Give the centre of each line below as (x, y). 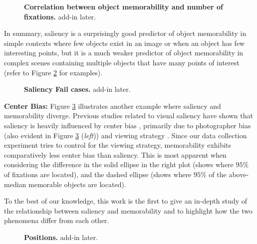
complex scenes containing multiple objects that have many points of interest (122, 62)
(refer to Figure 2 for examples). (53, 72)
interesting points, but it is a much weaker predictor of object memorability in (124, 53)
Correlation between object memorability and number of (124, 6)
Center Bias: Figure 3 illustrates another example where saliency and (113, 106)
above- (239, 174)
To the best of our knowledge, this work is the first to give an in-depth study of (126, 201)
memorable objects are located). (77, 184)
